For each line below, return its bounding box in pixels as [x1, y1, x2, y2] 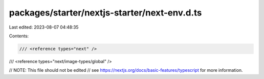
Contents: [9, 33, 29, 39]
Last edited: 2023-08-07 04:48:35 [9, 24, 79, 30]
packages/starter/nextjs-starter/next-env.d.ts [9, 7, 202, 18]
